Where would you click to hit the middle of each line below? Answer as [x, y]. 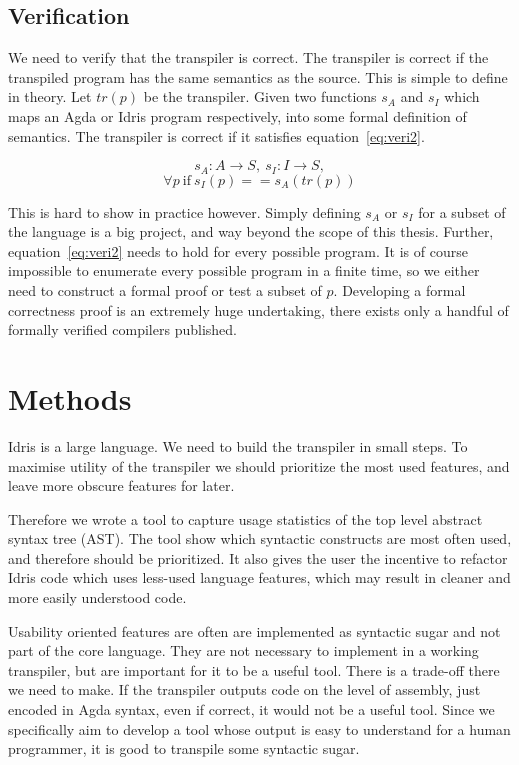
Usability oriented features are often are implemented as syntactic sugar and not [254, 630]
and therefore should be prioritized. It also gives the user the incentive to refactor [258, 557]
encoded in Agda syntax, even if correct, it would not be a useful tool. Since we [251, 709]
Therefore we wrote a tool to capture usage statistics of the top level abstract [245, 518]
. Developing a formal [399, 290]
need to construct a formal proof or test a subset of [165, 290]
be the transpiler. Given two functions [260, 96]
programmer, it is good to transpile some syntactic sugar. [184, 748]
